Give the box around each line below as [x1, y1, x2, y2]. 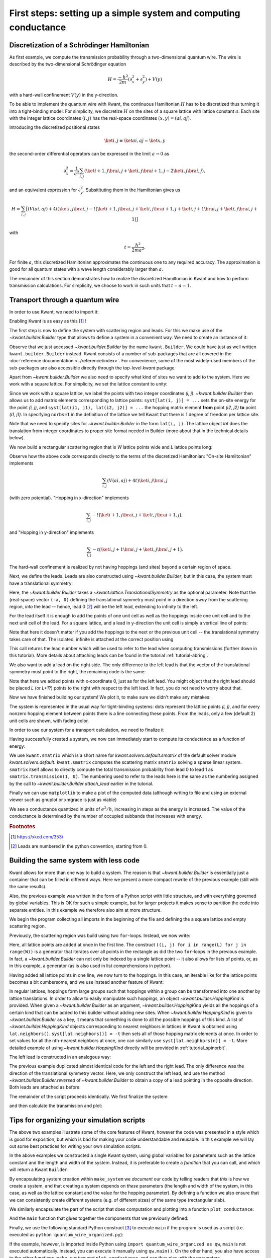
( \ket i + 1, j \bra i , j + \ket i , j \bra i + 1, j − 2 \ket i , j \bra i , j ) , [84, 168, 206, 174]
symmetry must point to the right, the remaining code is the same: [9, 669, 146, 675]
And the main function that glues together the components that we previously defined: [9, 1215, 189, 1221]
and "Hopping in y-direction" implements [9, 529, 94, 535]
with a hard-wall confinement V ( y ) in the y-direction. [9, 92, 119, 98]
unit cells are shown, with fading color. [9, 718, 89, 724]
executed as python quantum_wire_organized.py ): [9, 1232, 123, 1238]
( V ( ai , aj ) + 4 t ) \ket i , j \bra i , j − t [28, 206, 96, 212]
